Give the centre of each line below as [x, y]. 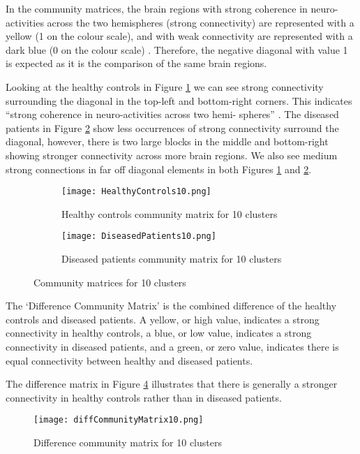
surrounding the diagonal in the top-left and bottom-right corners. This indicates [179, 100]
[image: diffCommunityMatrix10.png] [119, 420]
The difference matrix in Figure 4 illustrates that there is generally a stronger [172, 384]
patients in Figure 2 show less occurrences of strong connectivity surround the [172, 127]
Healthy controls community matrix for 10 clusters [170, 213]
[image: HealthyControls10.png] [136, 192]
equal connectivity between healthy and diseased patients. [129, 360]
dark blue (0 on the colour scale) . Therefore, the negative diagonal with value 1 [177, 49]
